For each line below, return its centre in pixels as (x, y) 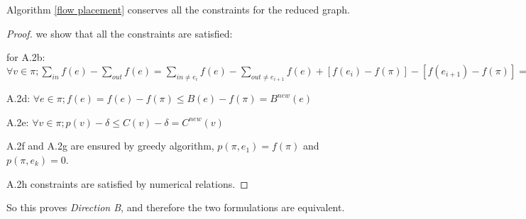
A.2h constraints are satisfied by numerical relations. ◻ (127, 183)
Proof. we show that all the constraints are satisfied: (120, 33)
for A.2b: (26, 57)
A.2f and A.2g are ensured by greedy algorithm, (110, 146)
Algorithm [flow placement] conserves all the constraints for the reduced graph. (178, 9)
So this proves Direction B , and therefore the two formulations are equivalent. (176, 207)
